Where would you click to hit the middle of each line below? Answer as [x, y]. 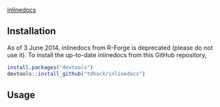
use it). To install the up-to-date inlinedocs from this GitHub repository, [107, 55]
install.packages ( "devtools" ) [50, 67]
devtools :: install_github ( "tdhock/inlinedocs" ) [76, 74]
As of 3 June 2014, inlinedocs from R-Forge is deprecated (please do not [110, 48]
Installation [32, 31]
